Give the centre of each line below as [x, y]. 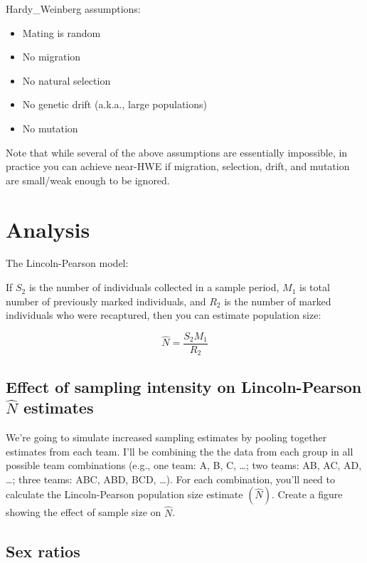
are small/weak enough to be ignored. [88, 180]
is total [315, 287]
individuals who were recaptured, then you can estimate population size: [164, 315]
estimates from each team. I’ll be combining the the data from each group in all [180, 451]
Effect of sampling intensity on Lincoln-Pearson [184, 386]
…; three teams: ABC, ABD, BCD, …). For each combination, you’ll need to [170, 479]
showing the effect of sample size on [84, 512]
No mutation [50, 128]
